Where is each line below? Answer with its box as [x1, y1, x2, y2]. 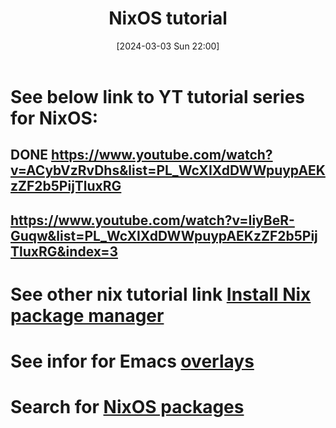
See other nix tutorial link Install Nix [10, 283, 312, 306]
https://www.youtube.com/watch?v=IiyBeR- [10, 212, 295, 229]
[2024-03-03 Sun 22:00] [116, 40, 220, 52]
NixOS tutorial [108, 7, 228, 30]
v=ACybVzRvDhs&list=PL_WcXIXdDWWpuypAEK [10, 162, 326, 179]
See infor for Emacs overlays [10, 350, 255, 373]
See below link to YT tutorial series [10, 85, 306, 108]
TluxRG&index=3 [10, 243, 118, 260]
